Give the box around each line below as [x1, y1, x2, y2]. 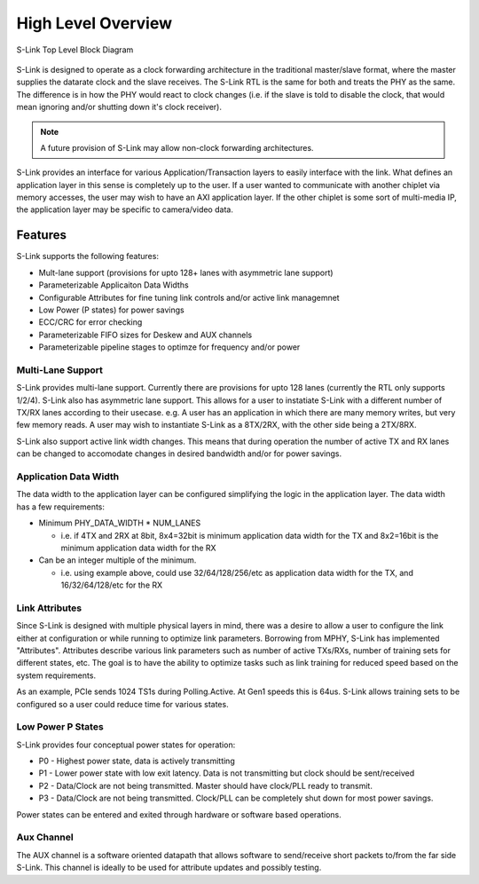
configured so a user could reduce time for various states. [16, 699, 230, 709]
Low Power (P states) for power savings [38, 304, 185, 315]
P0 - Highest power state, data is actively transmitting [38, 755, 235, 767]
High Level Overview [16, 13, 173, 33]
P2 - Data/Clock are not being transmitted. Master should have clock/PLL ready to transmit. [38, 780, 373, 791]
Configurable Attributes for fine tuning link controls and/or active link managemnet [38, 292, 341, 303]
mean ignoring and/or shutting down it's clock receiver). [16, 102, 222, 113]
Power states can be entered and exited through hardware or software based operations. [16, 809, 342, 820]
